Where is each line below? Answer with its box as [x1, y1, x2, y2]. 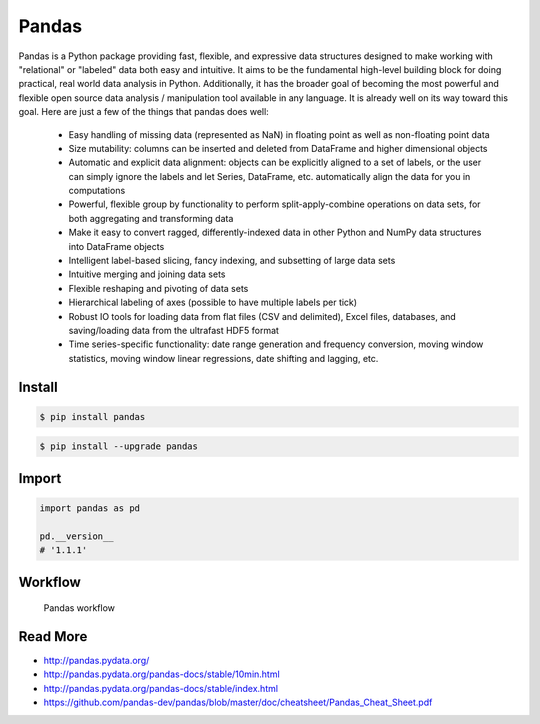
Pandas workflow [43, 602, 115, 614]
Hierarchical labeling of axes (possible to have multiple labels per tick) [68, 296, 358, 309]
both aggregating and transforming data [68, 212, 234, 224]
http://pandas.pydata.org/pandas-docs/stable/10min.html [43, 668, 280, 680]
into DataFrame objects [68, 240, 165, 252]
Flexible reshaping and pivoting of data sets [68, 282, 249, 294]
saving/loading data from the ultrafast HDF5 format [68, 324, 280, 336]
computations [68, 185, 126, 197]
